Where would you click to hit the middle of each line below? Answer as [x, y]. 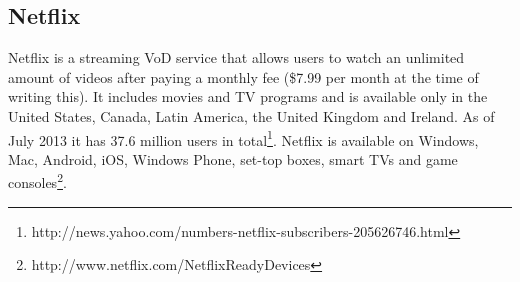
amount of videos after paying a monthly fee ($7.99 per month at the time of [243, 76]
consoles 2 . [37, 181]
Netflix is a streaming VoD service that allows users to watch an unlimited [236, 57]
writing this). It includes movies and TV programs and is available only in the [248, 96]
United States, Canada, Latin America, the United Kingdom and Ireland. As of [251, 115]
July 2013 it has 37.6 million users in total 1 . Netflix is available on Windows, [243, 138]
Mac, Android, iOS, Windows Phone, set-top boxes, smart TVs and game [233, 158]
